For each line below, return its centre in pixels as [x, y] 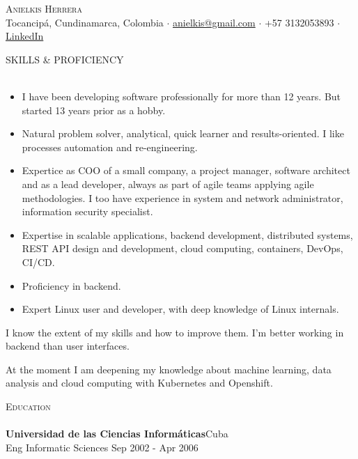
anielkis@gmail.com [214, 22]
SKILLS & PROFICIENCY [65, 59]
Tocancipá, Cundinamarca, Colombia [85, 22]
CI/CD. [38, 262]
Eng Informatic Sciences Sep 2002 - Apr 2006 [102, 447]
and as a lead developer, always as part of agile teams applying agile [168, 184]
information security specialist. [87, 211]
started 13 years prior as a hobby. [94, 110]
